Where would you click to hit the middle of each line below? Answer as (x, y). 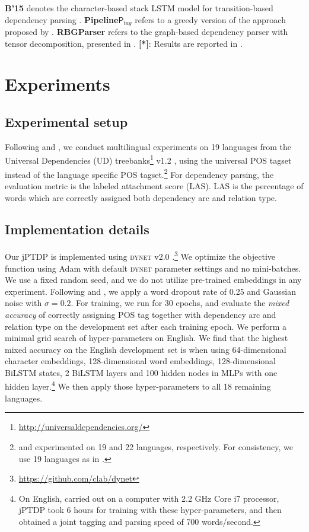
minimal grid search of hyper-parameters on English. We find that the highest (146, 338)
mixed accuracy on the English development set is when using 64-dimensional (146, 349)
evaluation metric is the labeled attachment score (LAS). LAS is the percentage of (154, 185)
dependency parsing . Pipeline (62, 19)
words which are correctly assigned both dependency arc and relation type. (141, 197)
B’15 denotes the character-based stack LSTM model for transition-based (139, 8)
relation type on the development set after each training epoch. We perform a (146, 326)
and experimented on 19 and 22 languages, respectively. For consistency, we (156, 446)
